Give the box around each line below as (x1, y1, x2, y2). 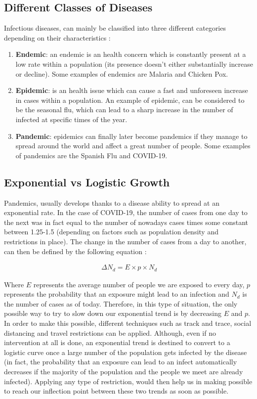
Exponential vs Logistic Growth (4, 174, 170, 189)
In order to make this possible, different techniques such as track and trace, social (4, 317, 252, 328)
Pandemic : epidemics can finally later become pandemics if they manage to (15, 131, 248, 141)
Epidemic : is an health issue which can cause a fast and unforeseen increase (15, 85, 248, 95)
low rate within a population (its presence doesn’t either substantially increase (15, 58, 253, 69)
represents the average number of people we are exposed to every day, (33, 279, 245, 289)
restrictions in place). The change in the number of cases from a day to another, (4, 236, 247, 246)
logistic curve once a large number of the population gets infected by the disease (4, 347, 247, 357)
